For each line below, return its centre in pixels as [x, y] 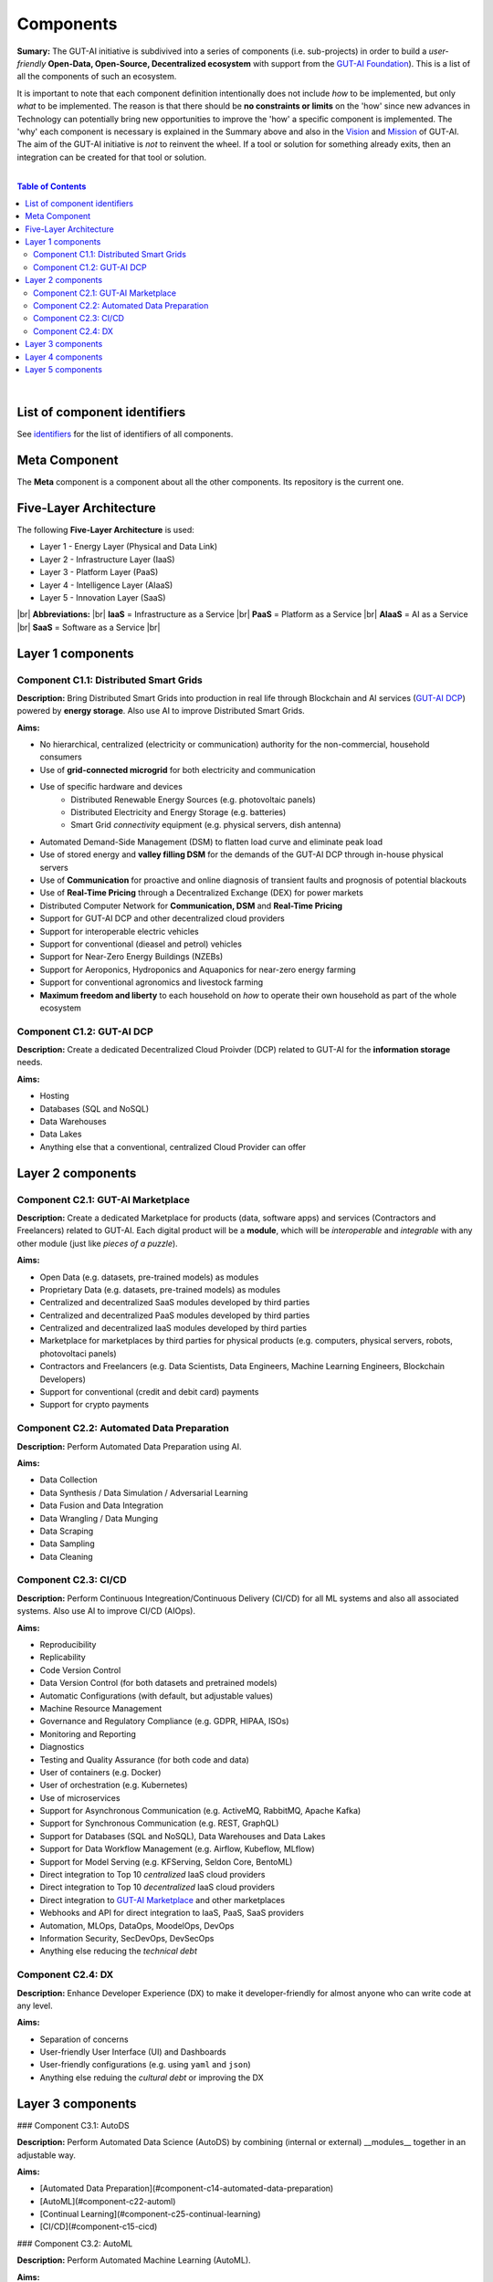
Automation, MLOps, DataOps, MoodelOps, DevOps [137, 1925]
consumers [61, 757]
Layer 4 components [64, 357]
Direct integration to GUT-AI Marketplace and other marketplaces [163, 1900]
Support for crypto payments [94, 1405]
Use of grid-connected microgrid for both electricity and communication [178, 769]
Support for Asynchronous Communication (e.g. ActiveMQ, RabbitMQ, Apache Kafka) [200, 1811]
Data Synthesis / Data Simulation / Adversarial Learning [144, 1492]
